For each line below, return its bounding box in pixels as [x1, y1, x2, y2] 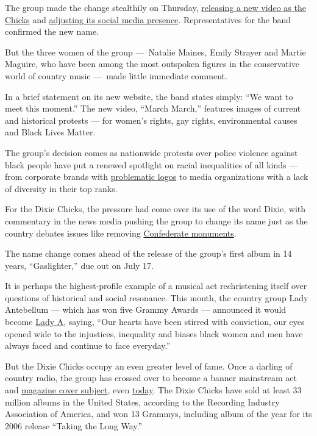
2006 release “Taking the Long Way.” [5, 419, 143, 432]
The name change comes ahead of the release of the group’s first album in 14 [5, 247, 292, 260]
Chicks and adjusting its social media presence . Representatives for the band [5, 13, 291, 26]
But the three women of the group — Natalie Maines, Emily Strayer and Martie [5, 45, 306, 58]
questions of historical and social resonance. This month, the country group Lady [5, 291, 308, 304]
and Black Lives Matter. [5, 126, 96, 138]
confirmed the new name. [5, 25, 99, 38]
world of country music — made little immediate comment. [5, 69, 227, 82]
